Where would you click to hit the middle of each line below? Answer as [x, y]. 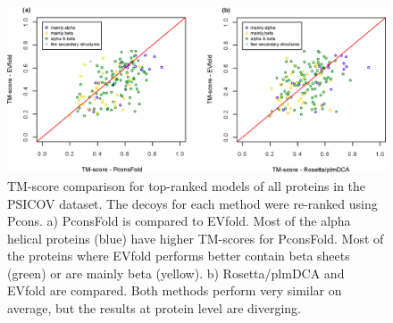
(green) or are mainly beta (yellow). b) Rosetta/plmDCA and [176, 273]
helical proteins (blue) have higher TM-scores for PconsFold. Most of [196, 238]
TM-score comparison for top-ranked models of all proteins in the [187, 185]
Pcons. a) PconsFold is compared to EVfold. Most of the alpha [179, 221]
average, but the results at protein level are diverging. [154, 308]
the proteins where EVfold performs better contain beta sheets [179, 256]
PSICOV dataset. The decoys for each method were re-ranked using [192, 203]
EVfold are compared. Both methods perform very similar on [175, 290]
